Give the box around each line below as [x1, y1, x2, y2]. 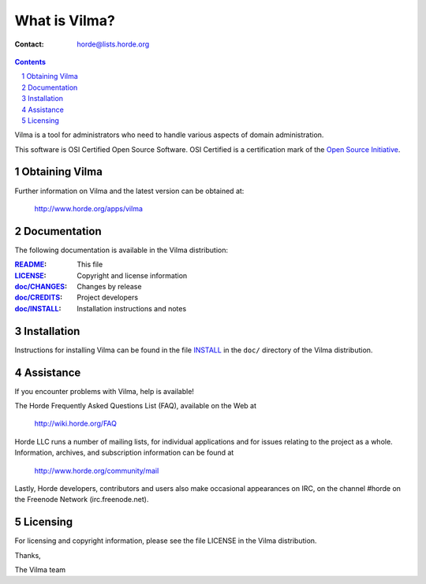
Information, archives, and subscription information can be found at [14, 448, 234, 457]
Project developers [77, 292, 138, 303]
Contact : [14, 39, 45, 49]
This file [77, 260, 103, 270]
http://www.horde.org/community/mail [34, 466, 159, 475]
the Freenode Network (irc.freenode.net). [14, 495, 149, 504]
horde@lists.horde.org [77, 39, 150, 49]
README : [14, 260, 47, 270]
